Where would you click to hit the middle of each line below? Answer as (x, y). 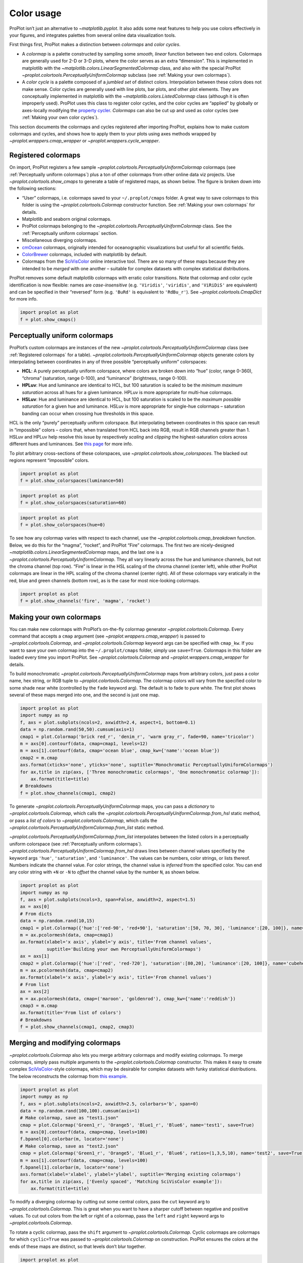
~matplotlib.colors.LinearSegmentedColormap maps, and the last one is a (86, 552)
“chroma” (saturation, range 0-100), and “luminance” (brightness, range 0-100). (105, 378)
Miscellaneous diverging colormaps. (60, 240)
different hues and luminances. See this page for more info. (71, 444)
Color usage (35, 13)
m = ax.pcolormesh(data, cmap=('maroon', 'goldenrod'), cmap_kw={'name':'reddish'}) (128, 999)
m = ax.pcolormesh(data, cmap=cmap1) (67, 935)
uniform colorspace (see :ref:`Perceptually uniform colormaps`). (76, 844)
